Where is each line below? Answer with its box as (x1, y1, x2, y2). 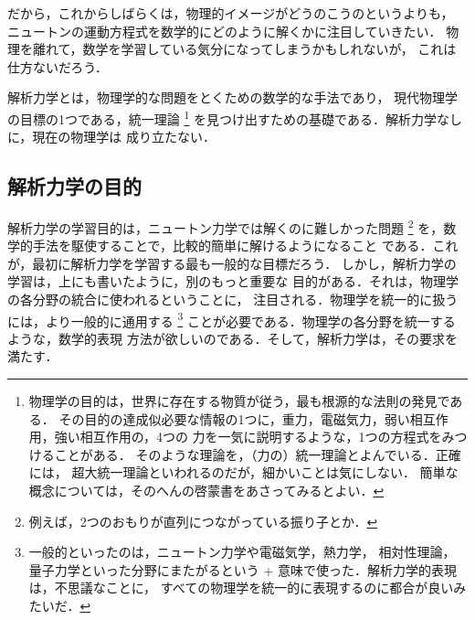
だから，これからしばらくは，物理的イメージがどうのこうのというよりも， (7, 4, 454, 22)
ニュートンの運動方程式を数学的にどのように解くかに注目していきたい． (7, 21, 442, 40)
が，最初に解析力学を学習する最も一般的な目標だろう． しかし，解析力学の (7, 253, 457, 273)
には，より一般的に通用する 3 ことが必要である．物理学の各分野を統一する (7, 308, 456, 330)
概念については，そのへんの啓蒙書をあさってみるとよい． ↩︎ (28, 481, 385, 500)
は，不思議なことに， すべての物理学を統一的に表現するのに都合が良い (28, 578, 454, 597)
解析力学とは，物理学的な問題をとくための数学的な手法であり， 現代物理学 (7, 88, 459, 107)
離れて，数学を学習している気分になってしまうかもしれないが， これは (32, 39, 457, 59)
